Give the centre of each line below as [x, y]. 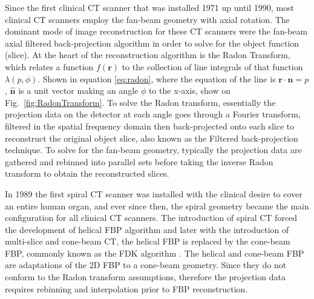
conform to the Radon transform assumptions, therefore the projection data [145, 277]
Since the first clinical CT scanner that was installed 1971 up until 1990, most [150, 7]
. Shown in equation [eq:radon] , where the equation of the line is [157, 78]
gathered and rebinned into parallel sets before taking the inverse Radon [139, 161]
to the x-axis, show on [190, 90]
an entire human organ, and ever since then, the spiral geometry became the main [157, 205]
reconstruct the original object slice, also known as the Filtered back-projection [152, 138]
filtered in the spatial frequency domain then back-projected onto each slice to [150, 126]
